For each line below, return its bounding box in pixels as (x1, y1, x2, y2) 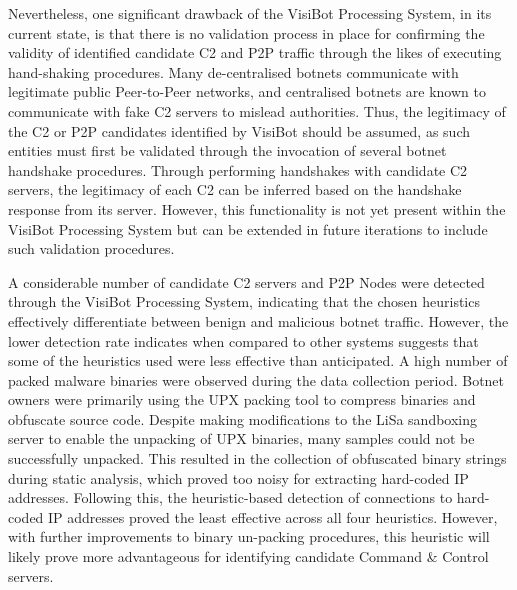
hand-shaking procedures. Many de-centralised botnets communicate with (8, 61, 459, 82)
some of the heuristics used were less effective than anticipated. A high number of (8, 350, 508, 371)
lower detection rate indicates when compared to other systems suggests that (8, 330, 479, 351)
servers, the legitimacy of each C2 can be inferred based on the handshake (8, 179, 462, 200)
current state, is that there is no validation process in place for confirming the (8, 22, 485, 43)
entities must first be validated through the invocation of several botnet (8, 140, 447, 161)
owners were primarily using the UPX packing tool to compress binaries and (8, 389, 476, 410)
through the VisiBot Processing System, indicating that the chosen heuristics (8, 291, 480, 312)
